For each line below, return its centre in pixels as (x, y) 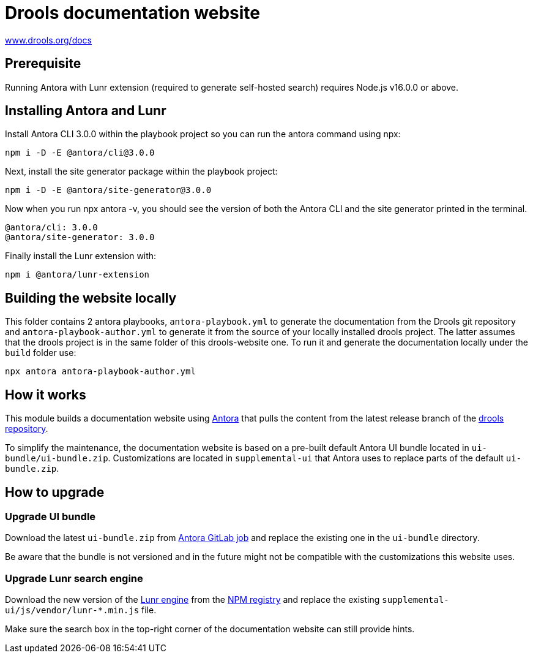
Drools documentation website (132, 13)
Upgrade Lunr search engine (74, 578)
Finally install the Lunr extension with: (81, 256)
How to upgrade (55, 492)
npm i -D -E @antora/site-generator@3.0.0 (108, 190)
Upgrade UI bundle (50, 516)
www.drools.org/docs (49, 40)
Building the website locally (91, 298)
